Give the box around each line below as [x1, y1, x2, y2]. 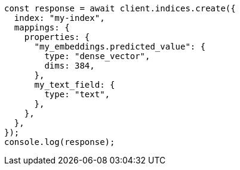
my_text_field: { [34, 80, 115, 89]
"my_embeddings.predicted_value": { [34, 42, 206, 51]
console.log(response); [4, 137, 115, 147]
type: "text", [44, 89, 110, 99]
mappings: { [14, 23, 70, 32]
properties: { [24, 32, 90, 42]
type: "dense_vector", [44, 51, 150, 61]
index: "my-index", [14, 13, 105, 23]
